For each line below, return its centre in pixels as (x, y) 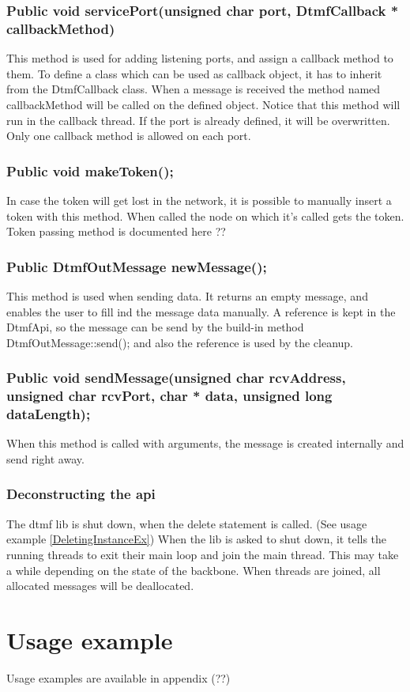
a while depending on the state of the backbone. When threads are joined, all (194, 570)
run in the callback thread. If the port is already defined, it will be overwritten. (198, 120)
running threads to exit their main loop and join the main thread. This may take (203, 554)
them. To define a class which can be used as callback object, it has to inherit (194, 73)
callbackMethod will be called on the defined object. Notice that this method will (203, 104)
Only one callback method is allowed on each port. (129, 136)
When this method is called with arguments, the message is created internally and (205, 443)
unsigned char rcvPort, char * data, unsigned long (169, 396)
